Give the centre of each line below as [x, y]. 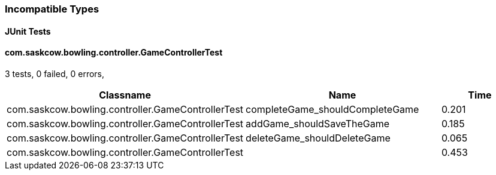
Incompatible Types [52, 9]
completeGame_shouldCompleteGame [332, 109]
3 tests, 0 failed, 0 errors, [55, 73]
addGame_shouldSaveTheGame [318, 123]
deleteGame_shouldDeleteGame [318, 138]
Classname [125, 95]
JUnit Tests [28, 31]
